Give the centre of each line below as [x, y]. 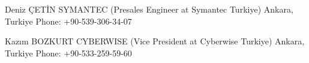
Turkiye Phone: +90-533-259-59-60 [68, 52]
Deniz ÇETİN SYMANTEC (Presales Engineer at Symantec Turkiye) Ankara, [149, 9]
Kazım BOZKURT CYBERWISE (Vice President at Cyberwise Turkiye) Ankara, [155, 41]
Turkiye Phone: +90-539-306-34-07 [68, 21]
